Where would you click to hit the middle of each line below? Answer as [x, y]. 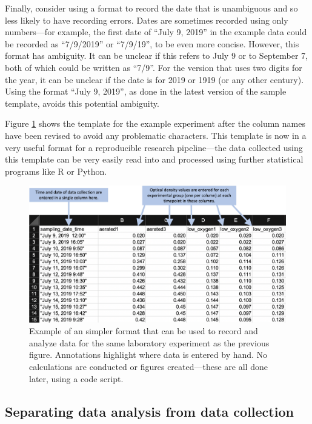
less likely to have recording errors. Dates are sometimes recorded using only [147, 20]
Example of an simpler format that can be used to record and [144, 331]
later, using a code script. [76, 378]
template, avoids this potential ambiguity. [82, 103]
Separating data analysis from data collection [149, 411]
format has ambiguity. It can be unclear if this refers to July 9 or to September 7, [156, 56]
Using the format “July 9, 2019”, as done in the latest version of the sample [146, 91]
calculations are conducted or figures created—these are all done [148, 366]
